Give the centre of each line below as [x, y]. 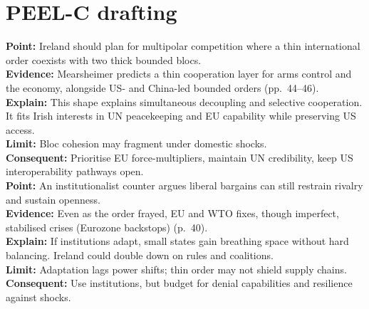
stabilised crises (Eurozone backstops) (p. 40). [107, 227]
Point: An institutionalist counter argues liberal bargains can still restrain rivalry [184, 185]
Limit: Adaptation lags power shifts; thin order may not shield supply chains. [176, 269]
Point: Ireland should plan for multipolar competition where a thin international [183, 46]
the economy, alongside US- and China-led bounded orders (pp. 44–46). [162, 87]
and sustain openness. [53, 199]
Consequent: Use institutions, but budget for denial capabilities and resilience [179, 283]
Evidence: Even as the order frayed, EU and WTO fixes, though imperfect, [172, 213]
